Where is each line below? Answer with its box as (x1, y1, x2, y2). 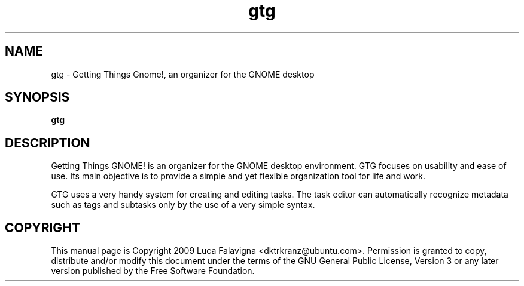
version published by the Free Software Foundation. (51, 266, 255, 276)
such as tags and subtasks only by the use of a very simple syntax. (51, 199, 315, 210)
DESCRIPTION (5, 135, 90, 150)
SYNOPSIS (5, 90, 70, 105)
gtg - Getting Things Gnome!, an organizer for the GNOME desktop (51, 69, 315, 79)
